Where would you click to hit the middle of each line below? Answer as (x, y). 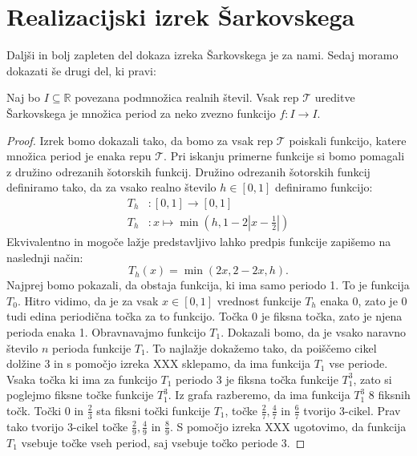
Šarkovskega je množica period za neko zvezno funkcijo (141, 113)
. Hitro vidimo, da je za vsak (88, 300)
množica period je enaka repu (79, 156)
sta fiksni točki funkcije (154, 410)
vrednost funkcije (259, 300)
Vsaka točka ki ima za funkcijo (82, 379)
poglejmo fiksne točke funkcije (80, 395)
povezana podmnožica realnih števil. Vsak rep (187, 97)
